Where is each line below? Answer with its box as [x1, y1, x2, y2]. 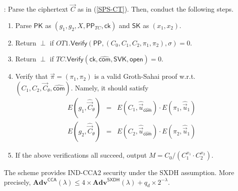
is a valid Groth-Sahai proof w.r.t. [94, 71, 195, 81]
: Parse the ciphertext [4, 4, 68, 14]
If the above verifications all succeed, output [15, 150, 147, 160]
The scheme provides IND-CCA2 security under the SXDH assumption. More [4, 167, 234, 177]
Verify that [15, 71, 48, 81]
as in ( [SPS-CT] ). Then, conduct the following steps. [77, 4, 234, 14]
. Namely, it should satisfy [71, 83, 149, 92]
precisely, [4, 176, 31, 187]
